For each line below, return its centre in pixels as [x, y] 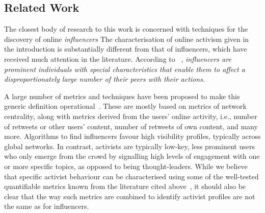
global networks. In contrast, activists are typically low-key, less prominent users [129, 146]
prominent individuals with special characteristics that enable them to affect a [125, 69]
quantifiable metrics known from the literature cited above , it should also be [125, 186]
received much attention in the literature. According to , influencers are [118, 58]
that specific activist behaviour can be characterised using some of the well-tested [131, 176]
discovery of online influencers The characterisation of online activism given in [127, 39]
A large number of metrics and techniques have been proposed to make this [122, 96]
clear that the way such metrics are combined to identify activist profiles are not [130, 196]
